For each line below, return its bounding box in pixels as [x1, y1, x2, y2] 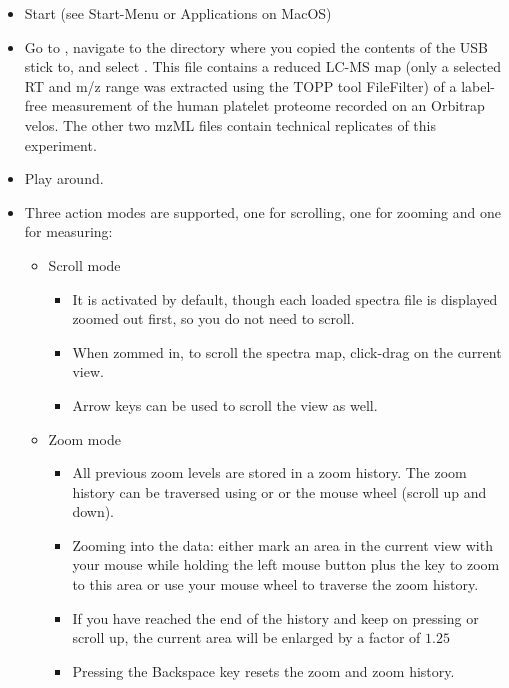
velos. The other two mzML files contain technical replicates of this [24, 114, 436, 135]
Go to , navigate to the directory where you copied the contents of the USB [24, 36, 489, 57]
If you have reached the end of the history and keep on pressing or [72, 607, 479, 628]
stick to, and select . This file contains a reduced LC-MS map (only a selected [24, 56, 501, 77]
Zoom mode [48, 428, 121, 449]
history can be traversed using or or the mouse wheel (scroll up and [72, 481, 487, 502]
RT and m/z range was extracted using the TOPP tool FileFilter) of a [24, 75, 457, 96]
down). [72, 501, 115, 522]
